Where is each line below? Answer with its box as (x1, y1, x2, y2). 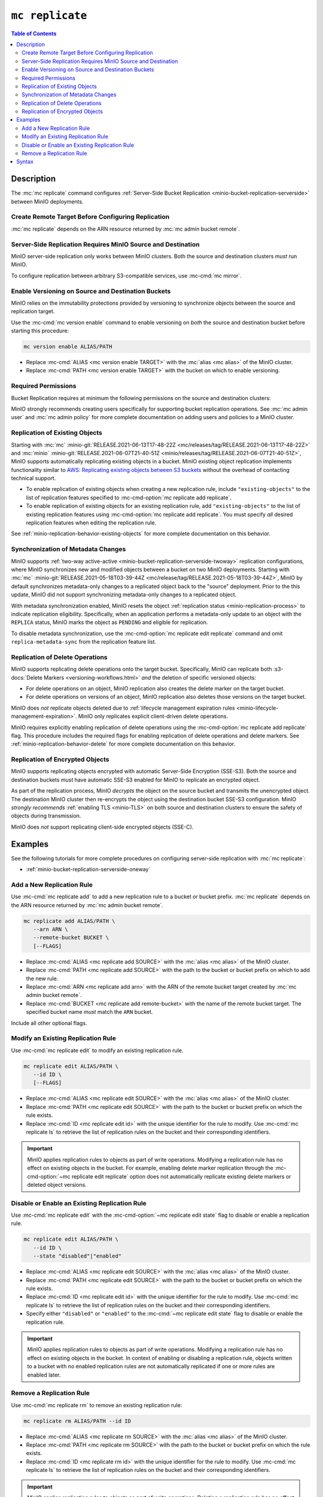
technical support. (11, 475, 56, 482)
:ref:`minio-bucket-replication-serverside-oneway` (26, 866, 151, 873)
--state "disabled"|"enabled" (33, 1253, 122, 1260)
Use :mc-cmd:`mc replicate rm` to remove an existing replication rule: (11, 1401, 182, 1408)
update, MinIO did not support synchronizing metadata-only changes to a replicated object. (11, 591, 237, 598)
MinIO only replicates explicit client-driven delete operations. (78, 713, 228, 720)
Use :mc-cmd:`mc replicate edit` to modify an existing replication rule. (11, 1047, 184, 1054)
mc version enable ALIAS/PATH (23, 343, 112, 350)
